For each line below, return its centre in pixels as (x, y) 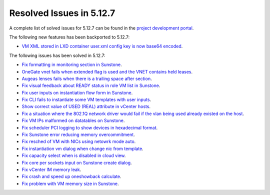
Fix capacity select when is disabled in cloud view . (74, 155)
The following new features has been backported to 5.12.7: (69, 37)
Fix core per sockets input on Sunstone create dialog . (77, 162)
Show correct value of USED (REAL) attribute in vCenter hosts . (86, 106)
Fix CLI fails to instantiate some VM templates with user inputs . (86, 99)
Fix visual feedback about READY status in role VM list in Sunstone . (91, 85)
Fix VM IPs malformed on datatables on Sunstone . (73, 120)
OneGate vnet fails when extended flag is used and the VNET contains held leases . (107, 71)
